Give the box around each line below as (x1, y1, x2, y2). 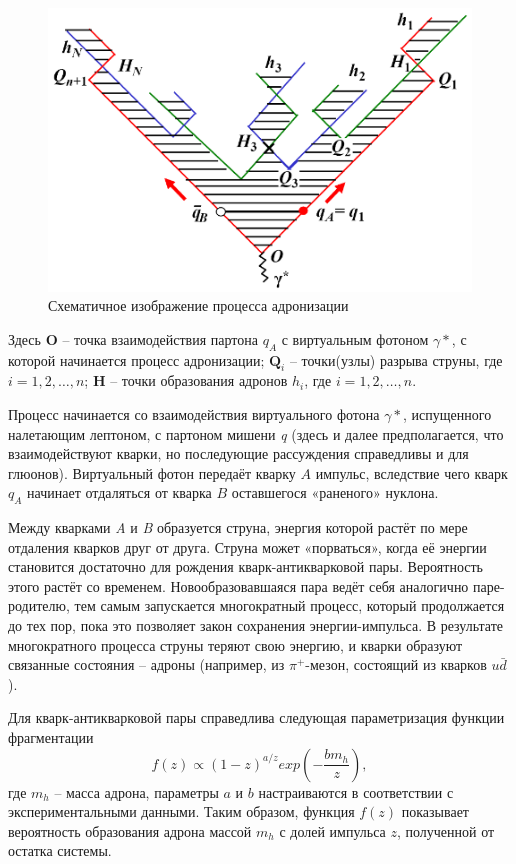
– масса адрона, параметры (54, 781, 219, 802)
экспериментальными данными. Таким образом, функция (8, 801, 355, 822)
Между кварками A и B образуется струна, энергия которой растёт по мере (8, 517, 468, 538)
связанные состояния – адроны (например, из (8, 654, 285, 675)
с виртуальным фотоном (281, 328, 429, 349)
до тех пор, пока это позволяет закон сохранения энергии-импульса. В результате (8, 615, 504, 636)
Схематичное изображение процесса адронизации (48, 295, 349, 316)
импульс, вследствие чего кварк (315, 462, 508, 483)
